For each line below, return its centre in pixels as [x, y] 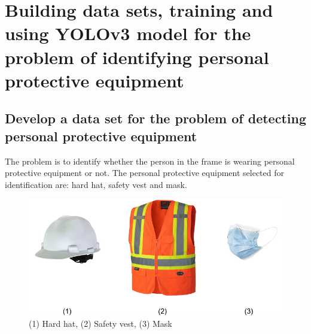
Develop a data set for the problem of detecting [155, 118]
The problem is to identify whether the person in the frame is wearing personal [150, 161]
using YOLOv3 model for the [128, 33]
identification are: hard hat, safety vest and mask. [96, 184]
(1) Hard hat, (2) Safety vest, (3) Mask [100, 324]
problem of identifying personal [137, 57]
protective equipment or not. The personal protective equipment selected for [144, 173]
